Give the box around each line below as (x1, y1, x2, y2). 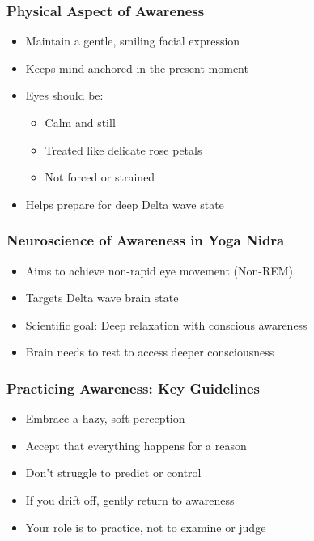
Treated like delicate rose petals (45, 141, 202, 158)
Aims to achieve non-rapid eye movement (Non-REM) (25, 262, 294, 279)
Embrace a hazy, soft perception (25, 410, 185, 427)
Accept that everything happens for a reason (25, 437, 247, 454)
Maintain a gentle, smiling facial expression (25, 32, 240, 49)
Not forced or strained (45, 168, 155, 185)
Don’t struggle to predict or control (25, 464, 202, 481)
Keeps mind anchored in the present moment (25, 59, 248, 76)
